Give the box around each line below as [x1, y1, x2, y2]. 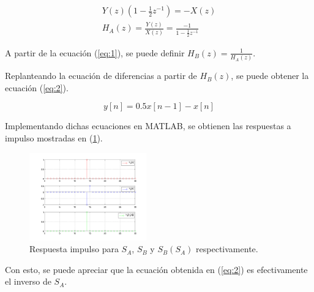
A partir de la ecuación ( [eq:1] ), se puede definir [5, 46, 185, 59]
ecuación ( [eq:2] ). [5, 81, 69, 94]
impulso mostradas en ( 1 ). [5, 132, 103, 144]
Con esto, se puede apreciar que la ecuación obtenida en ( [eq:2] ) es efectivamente [5, 263, 308, 275]
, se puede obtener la [231, 69, 309, 82]
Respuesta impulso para [29, 242, 119, 255]
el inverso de [5, 275, 51, 288]
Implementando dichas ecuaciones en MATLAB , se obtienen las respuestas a [5, 119, 291, 132]
